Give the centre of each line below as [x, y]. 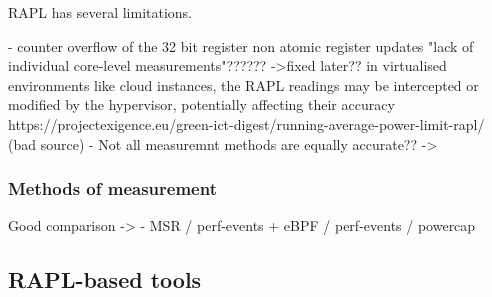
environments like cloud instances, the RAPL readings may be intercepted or [243, 84]
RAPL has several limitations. [100, 12]
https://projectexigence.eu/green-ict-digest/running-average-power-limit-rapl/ [246, 123]
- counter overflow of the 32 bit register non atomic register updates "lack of [241, 45]
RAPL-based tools [105, 279]
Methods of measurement [112, 188]
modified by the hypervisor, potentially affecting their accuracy [201, 104]
